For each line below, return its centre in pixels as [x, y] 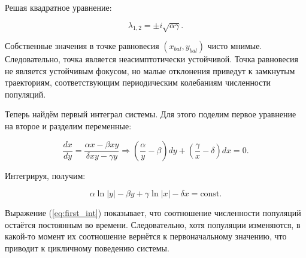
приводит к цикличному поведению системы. [87, 248]
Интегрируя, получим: [45, 175]
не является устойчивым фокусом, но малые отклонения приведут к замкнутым [150, 70]
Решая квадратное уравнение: [58, 7]
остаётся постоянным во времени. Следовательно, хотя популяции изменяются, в [153, 224]
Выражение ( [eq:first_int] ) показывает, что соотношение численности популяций [153, 213]
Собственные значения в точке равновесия [82, 45]
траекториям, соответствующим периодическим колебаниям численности [138, 82]
